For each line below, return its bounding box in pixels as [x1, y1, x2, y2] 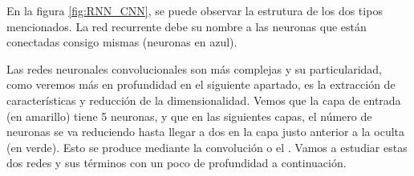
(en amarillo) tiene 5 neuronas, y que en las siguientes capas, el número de [6, 107, 372, 124]
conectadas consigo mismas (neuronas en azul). [6, 34, 237, 50]
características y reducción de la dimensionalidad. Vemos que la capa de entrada [6, 91, 401, 108]
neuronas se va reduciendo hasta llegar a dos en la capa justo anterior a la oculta [6, 123, 405, 140]
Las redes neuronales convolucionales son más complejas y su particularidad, [6, 60, 383, 77]
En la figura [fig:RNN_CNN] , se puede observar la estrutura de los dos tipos [6, 2, 383, 18]
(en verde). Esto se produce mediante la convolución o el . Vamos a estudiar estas [6, 138, 408, 155]
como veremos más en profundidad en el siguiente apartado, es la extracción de [6, 76, 396, 93]
